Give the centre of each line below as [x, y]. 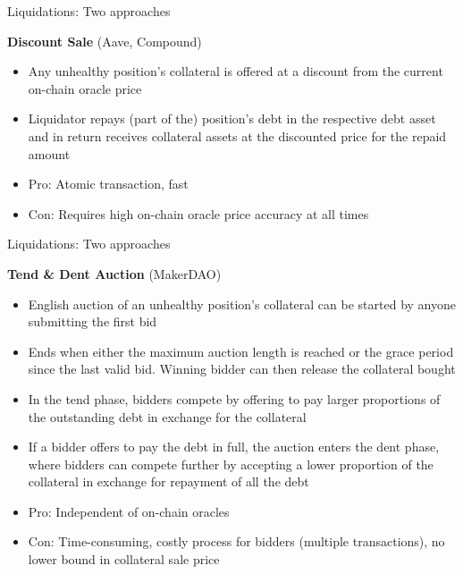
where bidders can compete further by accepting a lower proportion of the [231, 464]
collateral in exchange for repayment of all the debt [168, 481]
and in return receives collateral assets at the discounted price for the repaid [237, 135]
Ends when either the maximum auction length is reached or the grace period [241, 351]
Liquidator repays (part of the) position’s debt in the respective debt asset [232, 118]
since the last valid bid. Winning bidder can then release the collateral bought [242, 369]
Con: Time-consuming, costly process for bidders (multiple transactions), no [236, 541]
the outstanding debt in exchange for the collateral [167, 416]
